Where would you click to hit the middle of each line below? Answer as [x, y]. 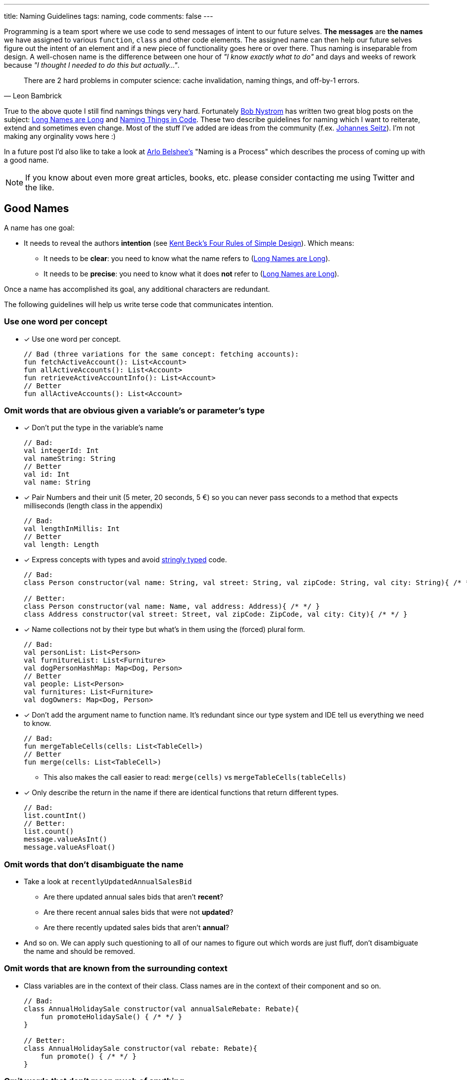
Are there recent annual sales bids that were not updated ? [139, 912]
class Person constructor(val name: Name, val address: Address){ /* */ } [172, 607]
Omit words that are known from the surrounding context [116, 968]
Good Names [37, 209]
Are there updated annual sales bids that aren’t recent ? [134, 897]
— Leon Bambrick [33, 96]
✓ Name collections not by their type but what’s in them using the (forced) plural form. [164, 630]
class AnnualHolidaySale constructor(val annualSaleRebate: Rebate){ [162, 1009]
